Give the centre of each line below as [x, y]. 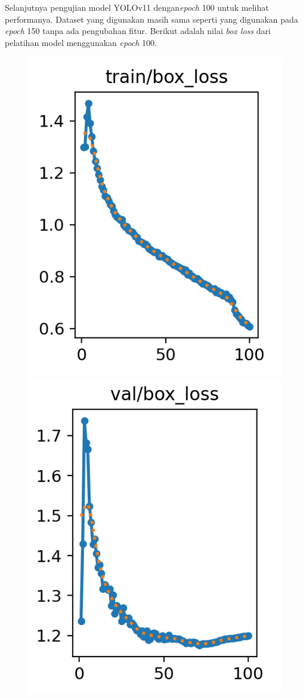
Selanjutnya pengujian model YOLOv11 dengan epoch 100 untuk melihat [137, 7]
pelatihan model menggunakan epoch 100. [81, 42]
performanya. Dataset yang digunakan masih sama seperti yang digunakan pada [151, 19]
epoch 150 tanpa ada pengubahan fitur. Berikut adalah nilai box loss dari [138, 31]
